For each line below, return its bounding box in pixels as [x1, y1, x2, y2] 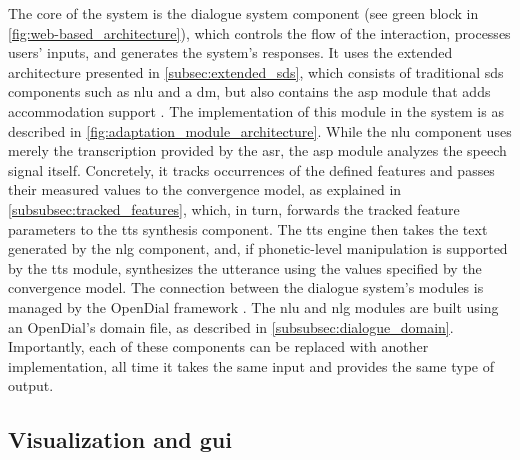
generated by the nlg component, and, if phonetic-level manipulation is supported [8, 238, 508, 259]
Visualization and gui [8, 424, 232, 455]
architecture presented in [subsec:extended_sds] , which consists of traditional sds [8, 61, 504, 82]
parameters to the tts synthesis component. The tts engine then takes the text [8, 218, 488, 239]
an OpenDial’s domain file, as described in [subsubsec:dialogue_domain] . [8, 316, 454, 337]
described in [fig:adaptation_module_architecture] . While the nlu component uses [8, 120, 512, 141]
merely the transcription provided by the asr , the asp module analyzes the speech [8, 140, 507, 161]
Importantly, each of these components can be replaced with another [8, 336, 429, 357]
